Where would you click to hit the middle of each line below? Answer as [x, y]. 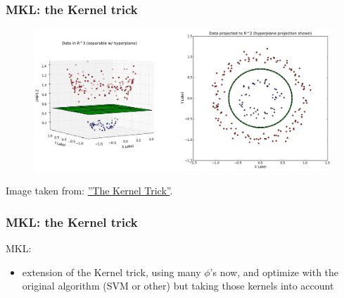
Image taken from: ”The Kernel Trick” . [89, 191]
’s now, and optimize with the [274, 272]
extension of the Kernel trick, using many [112, 272]
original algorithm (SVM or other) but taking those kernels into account [178, 286]
